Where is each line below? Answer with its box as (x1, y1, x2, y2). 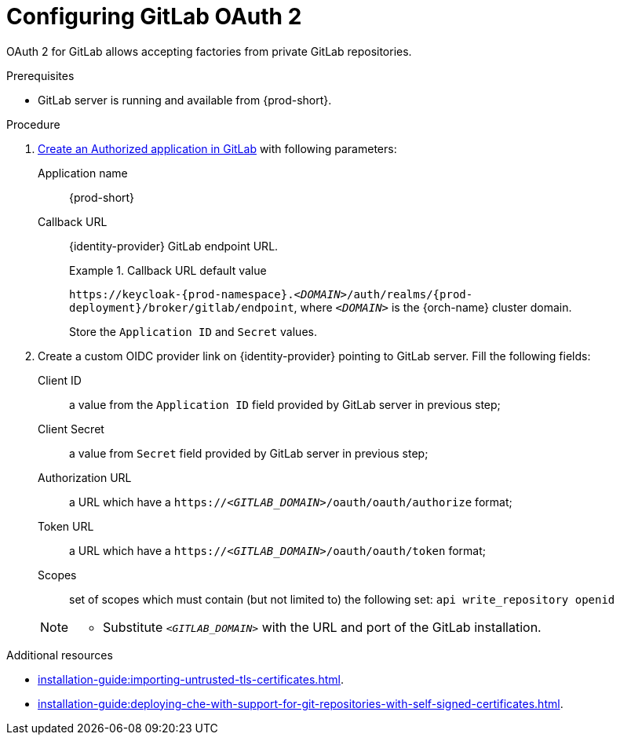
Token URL (38, 519, 94, 533)
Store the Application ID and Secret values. (69, 324, 317, 338)
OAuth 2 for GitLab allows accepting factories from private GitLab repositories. (6, 44, 412, 58)
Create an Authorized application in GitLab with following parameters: (38, 141, 397, 155)
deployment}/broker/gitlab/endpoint (69, 301, 294, 314)
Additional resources (6, 648, 113, 662)
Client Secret (38, 422, 104, 436)
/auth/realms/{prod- (347, 287, 473, 301)
